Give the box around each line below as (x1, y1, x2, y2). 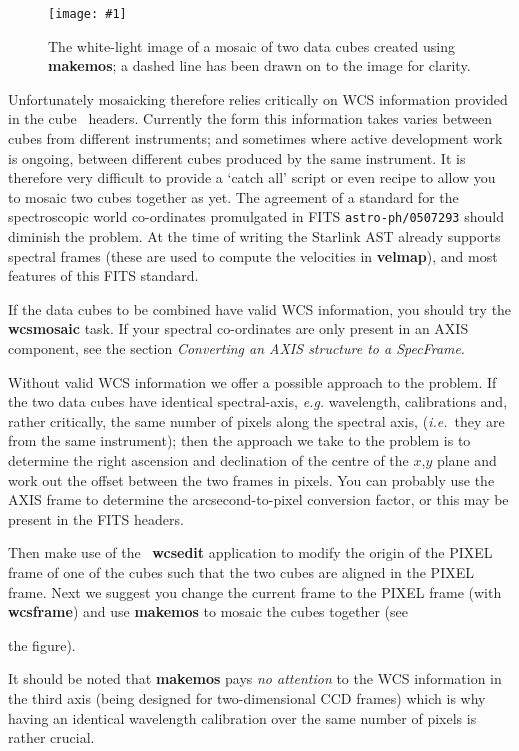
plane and (436, 450, 497, 470)
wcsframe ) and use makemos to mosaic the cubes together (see (8, 601, 408, 622)
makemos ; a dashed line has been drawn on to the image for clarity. (48, 55, 471, 76)
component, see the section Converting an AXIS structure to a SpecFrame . (8, 338, 465, 359)
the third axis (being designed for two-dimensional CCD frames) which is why (8, 687, 486, 708)
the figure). (8, 634, 76, 655)
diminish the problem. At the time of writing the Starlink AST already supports (8, 226, 501, 247)
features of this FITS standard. (8, 265, 199, 286)
